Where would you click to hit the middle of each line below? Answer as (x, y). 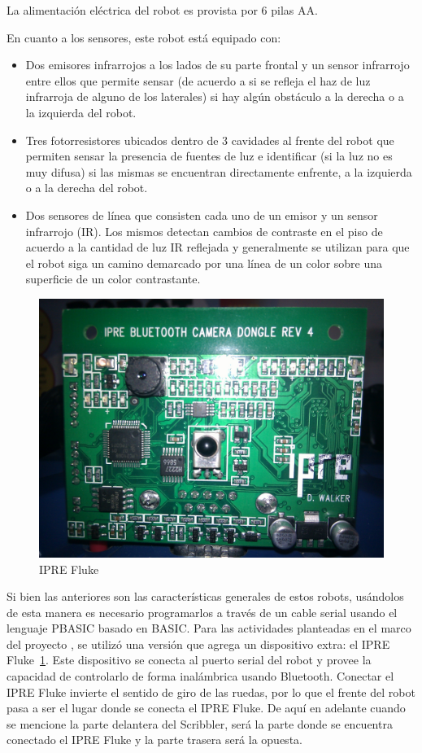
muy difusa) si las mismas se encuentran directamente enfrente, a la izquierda (219, 171)
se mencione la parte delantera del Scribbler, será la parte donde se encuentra (200, 723)
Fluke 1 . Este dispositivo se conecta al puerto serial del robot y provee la (189, 660)
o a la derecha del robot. (87, 188)
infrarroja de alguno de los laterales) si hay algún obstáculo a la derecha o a (215, 96)
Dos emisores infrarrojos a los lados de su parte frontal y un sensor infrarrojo (218, 65)
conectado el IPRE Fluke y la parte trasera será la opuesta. (154, 740)
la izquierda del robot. (81, 112)
